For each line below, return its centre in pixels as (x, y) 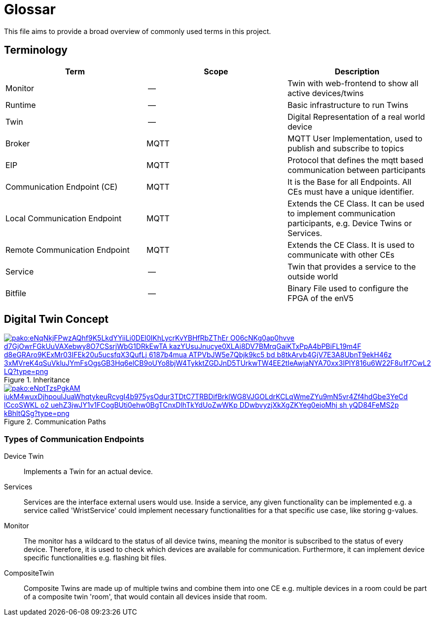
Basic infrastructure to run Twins (348, 105)
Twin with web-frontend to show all (353, 83)
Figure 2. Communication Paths (55, 422)
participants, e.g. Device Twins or (349, 223)
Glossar (30, 9)
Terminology (36, 50)
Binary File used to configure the (348, 288)
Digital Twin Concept (56, 319)
